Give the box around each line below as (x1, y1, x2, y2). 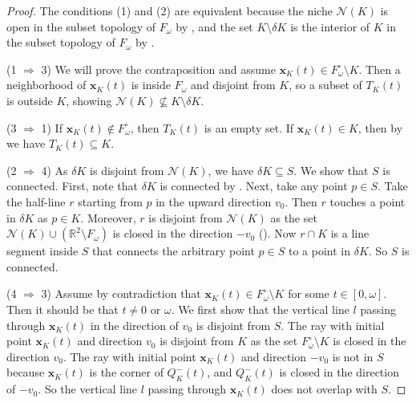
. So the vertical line (38, 381, 138, 397)
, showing (66, 92, 112, 108)
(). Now (258, 225, 297, 242)
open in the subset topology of (6, 18, 156, 35)
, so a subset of (289, 76, 362, 93)
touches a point (329, 193, 406, 210)
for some (288, 285, 329, 302)
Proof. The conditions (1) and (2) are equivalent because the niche (6, 2, 333, 18)
